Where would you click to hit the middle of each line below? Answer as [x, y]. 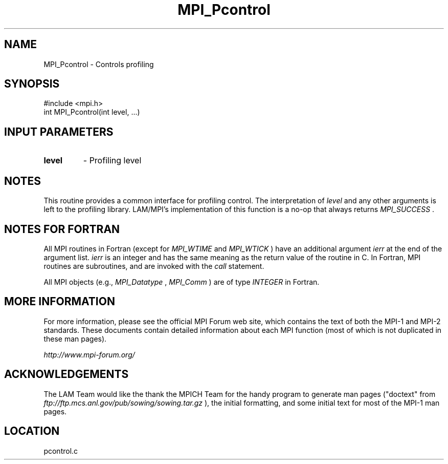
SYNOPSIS [32, 84]
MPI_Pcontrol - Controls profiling [99, 64]
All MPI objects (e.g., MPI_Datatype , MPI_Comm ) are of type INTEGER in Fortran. [182, 282]
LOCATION [32, 431]
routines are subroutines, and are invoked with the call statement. [154, 266]
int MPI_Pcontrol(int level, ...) [92, 112]
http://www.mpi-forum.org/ [89, 354]
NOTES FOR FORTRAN [62, 229]
